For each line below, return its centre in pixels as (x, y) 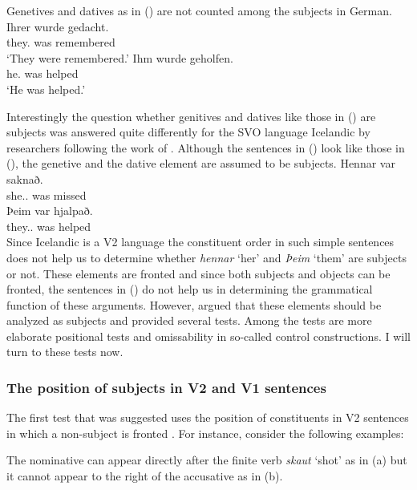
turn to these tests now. (65, 352)
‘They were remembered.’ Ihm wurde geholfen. (120, 57)
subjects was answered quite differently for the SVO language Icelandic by (188, 132)
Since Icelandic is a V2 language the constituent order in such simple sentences (200, 242)
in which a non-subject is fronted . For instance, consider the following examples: (205, 433)
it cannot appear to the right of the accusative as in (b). (145, 476)
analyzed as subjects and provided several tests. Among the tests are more (189, 320)
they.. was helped (49, 226)
